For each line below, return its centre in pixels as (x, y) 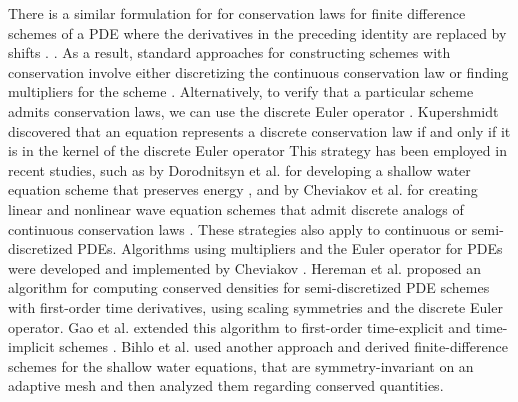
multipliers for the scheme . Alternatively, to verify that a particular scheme (241, 91)
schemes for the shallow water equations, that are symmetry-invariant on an (241, 365)
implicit (31, 346)
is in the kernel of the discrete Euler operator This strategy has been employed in (257, 150)
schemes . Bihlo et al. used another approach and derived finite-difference (283, 346)
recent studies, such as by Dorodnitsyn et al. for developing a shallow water (239, 169)
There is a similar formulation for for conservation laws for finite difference (237, 13)
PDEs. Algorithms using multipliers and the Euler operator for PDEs (290, 248)
